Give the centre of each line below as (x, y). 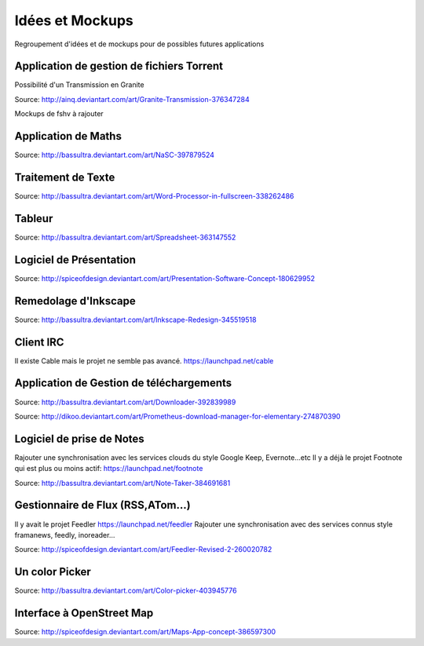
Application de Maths (68, 136)
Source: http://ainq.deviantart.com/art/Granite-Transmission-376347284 (132, 99)
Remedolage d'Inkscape (75, 301)
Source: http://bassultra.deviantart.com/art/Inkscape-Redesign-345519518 (135, 319)
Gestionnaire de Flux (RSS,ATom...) (103, 505)
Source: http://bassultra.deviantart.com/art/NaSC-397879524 (115, 155)
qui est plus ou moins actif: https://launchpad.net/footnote (109, 469)
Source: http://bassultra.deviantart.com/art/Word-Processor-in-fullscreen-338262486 (154, 196)
